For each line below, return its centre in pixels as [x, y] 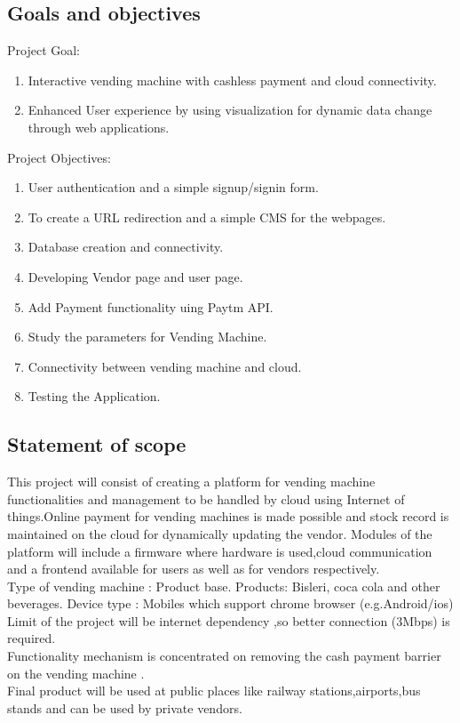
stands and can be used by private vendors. [125, 707]
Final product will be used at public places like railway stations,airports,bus [214, 691]
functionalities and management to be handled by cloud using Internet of [206, 498]
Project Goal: [44, 50]
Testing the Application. [94, 396]
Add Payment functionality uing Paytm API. [151, 306]
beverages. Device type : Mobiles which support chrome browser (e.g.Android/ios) [230, 603]
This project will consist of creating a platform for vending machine [191, 482]
